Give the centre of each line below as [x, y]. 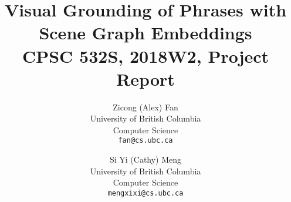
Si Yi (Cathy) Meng [145, 159]
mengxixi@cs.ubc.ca [145, 193]
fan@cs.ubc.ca [145, 141]
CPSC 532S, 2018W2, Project [145, 55]
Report [145, 78]
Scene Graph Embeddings [145, 33]
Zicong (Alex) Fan [145, 107]
